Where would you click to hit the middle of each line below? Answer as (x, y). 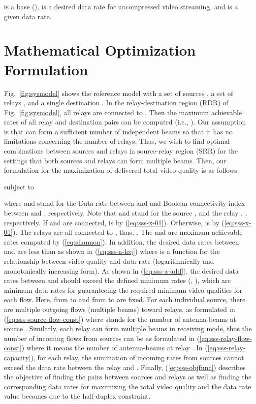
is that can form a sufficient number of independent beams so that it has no (118, 131)
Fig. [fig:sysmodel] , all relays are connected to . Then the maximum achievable (123, 112)
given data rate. (28, 16)
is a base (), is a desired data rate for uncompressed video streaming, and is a (121, 6)
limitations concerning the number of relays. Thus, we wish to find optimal (117, 141)
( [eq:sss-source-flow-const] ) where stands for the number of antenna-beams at (120, 319)
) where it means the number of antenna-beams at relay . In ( (114, 348)
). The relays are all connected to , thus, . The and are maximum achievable (128, 232)
